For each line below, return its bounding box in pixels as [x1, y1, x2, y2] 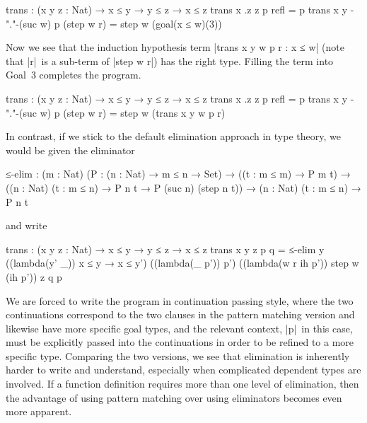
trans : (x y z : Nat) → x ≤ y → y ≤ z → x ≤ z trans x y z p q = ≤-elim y [6, 241, 325, 256]
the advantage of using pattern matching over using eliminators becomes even [6, 390, 342, 405]
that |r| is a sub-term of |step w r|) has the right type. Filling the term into [6, 53, 334, 68]
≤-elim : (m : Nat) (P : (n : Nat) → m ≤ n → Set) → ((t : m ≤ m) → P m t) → [6, 166, 351, 181]
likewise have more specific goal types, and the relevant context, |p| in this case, [6, 320, 353, 335]
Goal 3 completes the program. [6, 67, 141, 82]
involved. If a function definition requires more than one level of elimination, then [6, 376, 359, 391]
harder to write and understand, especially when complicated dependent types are [6, 362, 361, 377]
